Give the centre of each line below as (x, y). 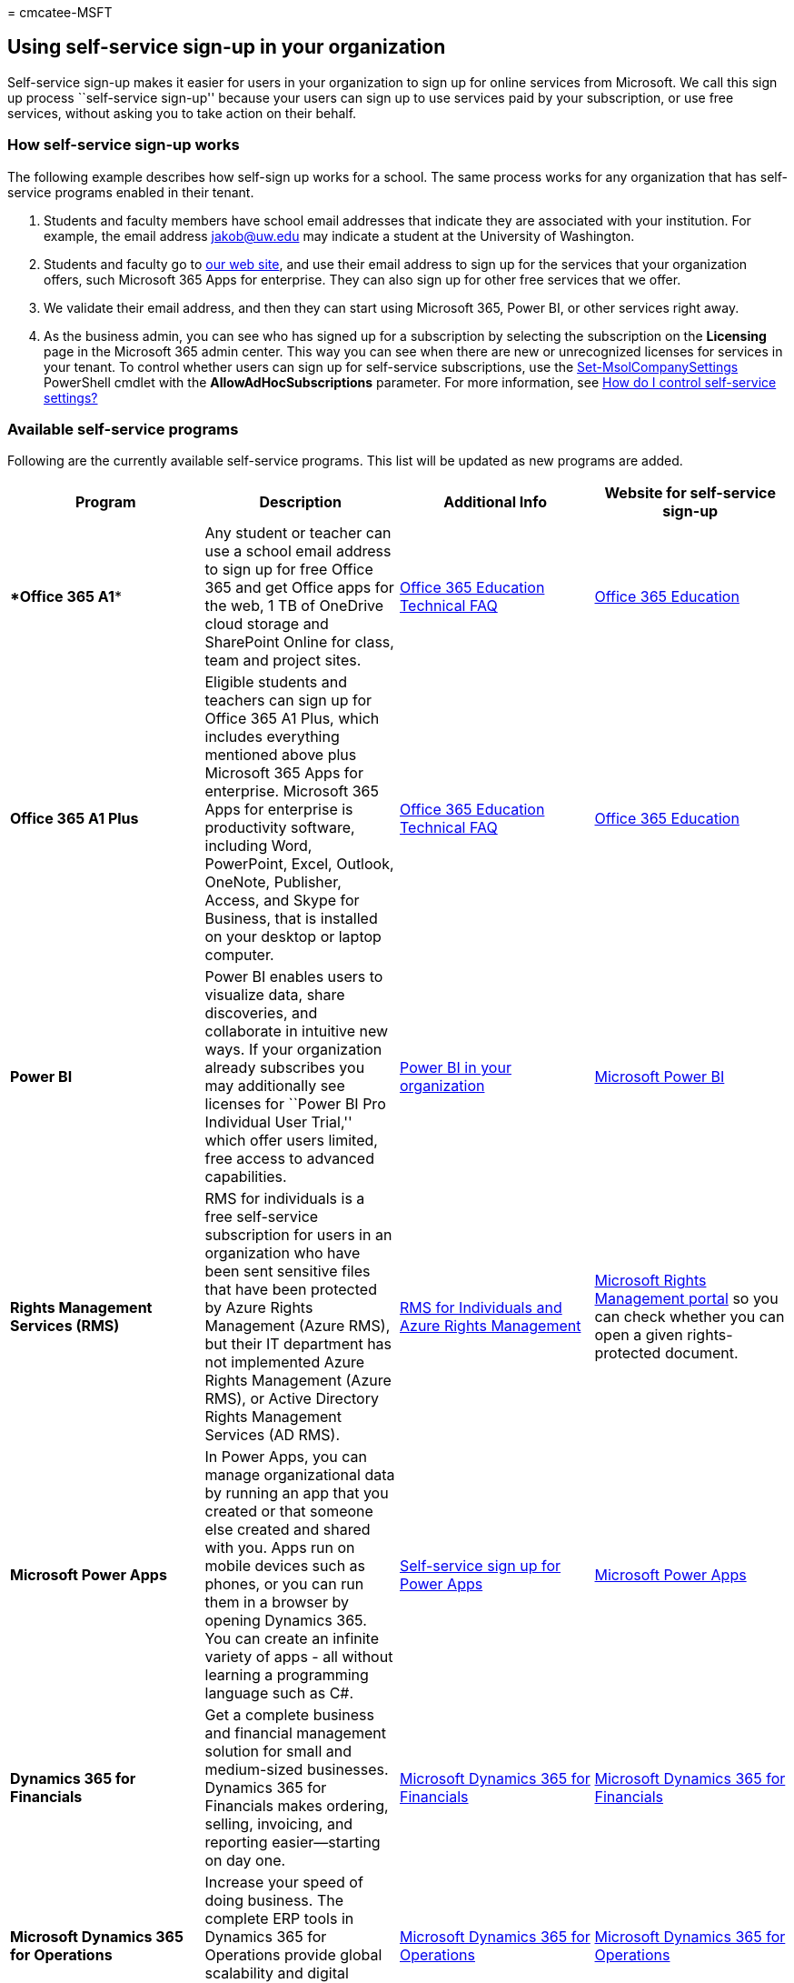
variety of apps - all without (299, 1657)
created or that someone (289, 1512)
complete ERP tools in (279, 1919)
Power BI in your (456, 1068)
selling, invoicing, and (279, 1824)
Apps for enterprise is (279, 810)
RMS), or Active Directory (292, 1399)
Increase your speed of (284, 1883)
